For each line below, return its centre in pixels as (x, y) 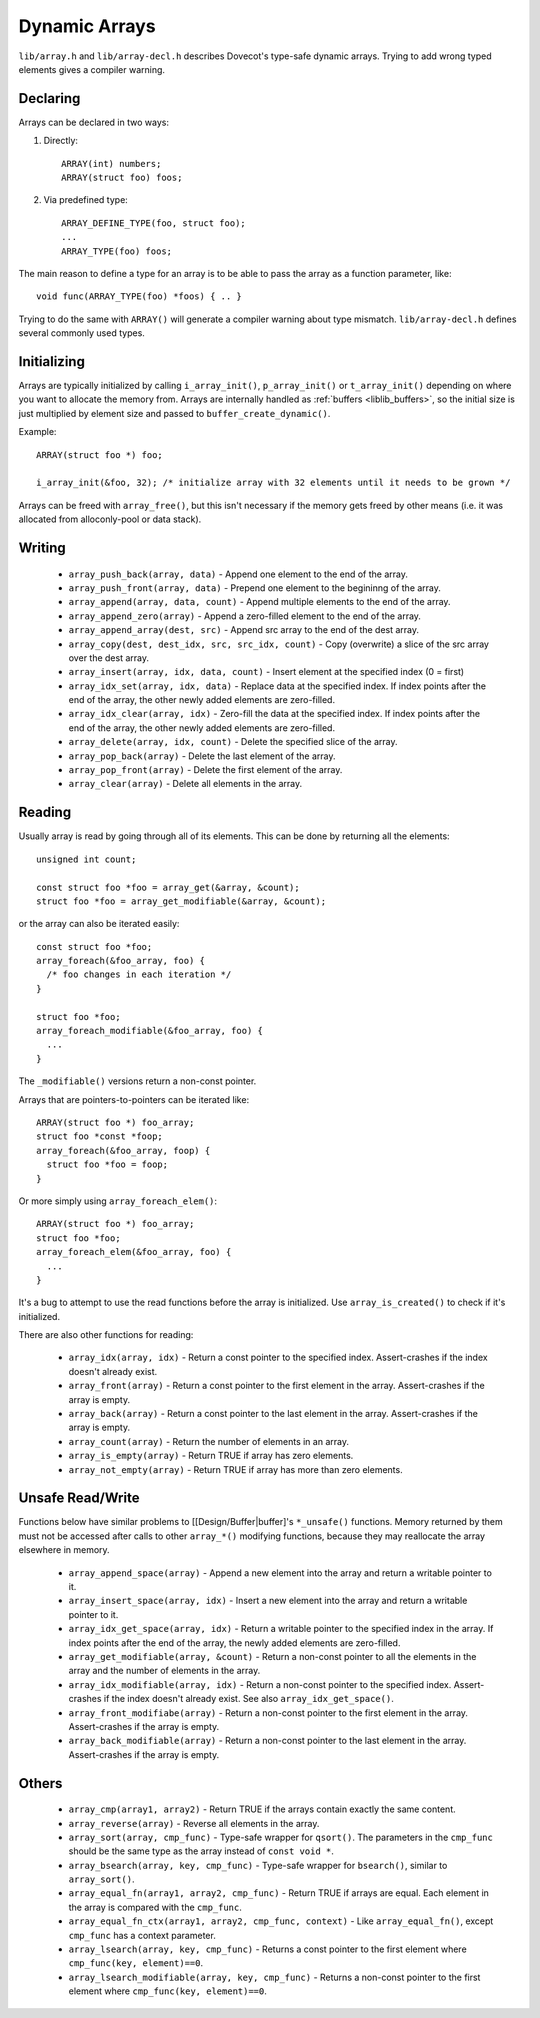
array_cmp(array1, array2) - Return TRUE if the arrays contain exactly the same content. (262, 1809)
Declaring (49, 98)
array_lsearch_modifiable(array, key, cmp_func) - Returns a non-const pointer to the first (274, 1977)
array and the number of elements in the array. (164, 1671)
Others (40, 1783)
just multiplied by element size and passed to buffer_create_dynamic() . (174, 413)
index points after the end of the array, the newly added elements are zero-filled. (234, 1642)
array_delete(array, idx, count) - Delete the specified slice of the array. (233, 742)
